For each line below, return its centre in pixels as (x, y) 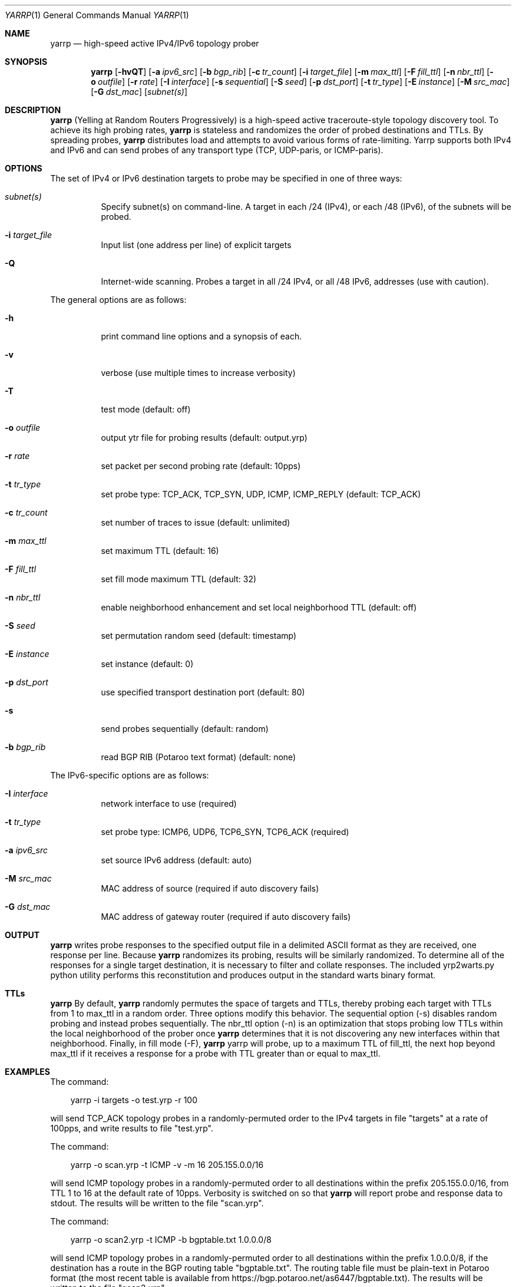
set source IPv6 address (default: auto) (176, 860)
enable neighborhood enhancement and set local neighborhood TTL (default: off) (259, 607)
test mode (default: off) (146, 409)
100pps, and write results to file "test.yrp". (132, 1128)
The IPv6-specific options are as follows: (130, 775)
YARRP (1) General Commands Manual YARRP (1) (97, 15)
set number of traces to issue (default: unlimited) (196, 522)
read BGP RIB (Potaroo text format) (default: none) (199, 757)
